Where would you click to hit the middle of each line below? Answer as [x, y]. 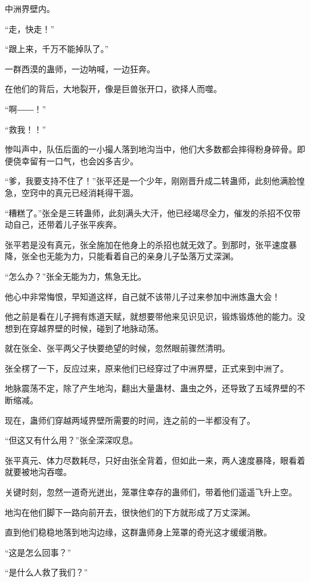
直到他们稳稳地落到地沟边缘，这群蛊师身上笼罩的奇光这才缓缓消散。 [138, 532]
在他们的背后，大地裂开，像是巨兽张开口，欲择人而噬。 [113, 89]
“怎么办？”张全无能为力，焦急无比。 [76, 276]
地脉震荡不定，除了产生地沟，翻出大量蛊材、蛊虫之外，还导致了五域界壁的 [151, 388]
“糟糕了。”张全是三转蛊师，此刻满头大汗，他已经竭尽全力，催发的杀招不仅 [149, 212]
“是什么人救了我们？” [46, 572]
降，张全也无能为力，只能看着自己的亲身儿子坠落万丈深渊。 [122, 256]
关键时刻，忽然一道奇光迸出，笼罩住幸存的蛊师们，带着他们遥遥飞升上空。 [151, 492]
